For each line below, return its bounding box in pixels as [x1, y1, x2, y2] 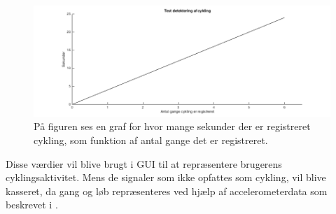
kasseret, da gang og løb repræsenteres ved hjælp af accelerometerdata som [6, 183, 328, 198]
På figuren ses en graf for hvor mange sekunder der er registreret [34, 119, 311, 134]
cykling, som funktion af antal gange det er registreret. [34, 133, 268, 148]
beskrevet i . [6, 197, 58, 212]
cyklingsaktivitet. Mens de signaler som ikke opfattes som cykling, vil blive [6, 170, 326, 185]
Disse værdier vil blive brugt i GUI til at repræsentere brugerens [6, 156, 282, 171]
